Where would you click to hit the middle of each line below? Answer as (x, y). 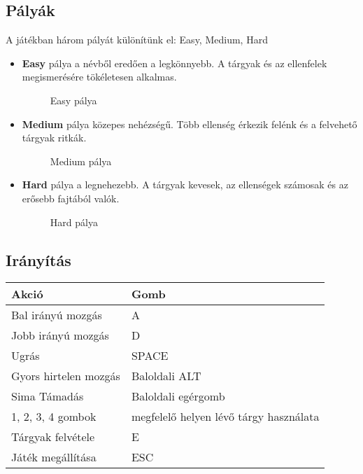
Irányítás (38, 259)
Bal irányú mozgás (57, 315)
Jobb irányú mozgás (60, 335)
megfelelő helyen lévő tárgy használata (225, 417)
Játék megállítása (54, 457)
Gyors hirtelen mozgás (66, 376)
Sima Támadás (48, 396)
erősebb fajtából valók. (71, 198)
